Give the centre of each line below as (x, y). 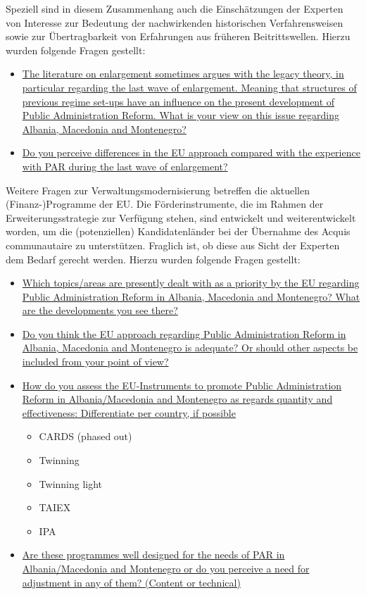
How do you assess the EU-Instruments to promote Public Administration (182, 385)
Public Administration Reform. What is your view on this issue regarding (181, 115)
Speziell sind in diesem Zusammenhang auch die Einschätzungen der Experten (175, 8)
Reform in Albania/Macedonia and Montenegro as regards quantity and (177, 399)
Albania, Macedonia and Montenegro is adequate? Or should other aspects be (190, 347)
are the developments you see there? (100, 310)
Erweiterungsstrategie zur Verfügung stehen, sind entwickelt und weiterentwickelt (181, 217)
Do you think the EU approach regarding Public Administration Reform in (184, 333)
